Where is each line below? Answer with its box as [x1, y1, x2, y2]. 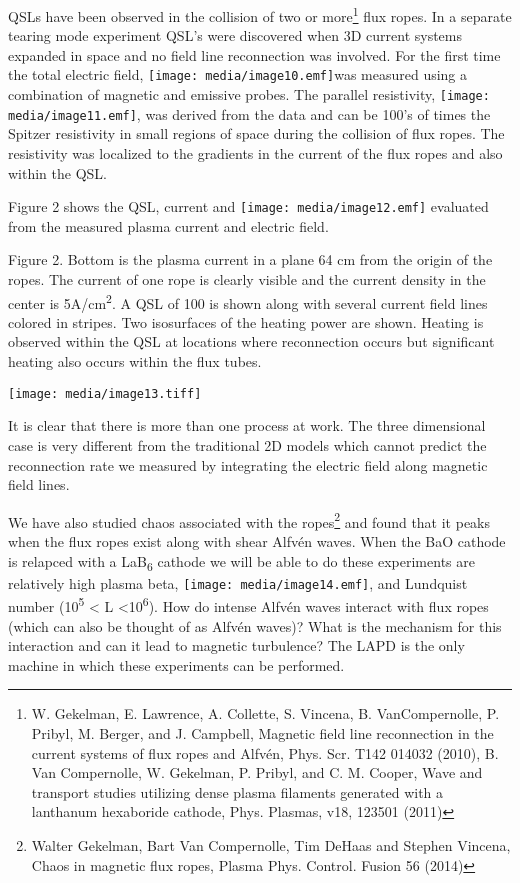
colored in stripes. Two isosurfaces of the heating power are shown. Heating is [8, 311, 484, 332]
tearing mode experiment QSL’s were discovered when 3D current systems [8, 25, 463, 46]
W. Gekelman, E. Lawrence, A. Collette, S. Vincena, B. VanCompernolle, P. [31, 703, 500, 724]
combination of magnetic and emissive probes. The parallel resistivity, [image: [8, 84, 490, 105]
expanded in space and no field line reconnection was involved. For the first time [8, 44, 501, 65]
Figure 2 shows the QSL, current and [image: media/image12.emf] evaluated [8, 196, 489, 217]
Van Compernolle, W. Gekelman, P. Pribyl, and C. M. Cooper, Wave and [31, 762, 483, 783]
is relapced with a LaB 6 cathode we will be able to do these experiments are [8, 550, 475, 574]
